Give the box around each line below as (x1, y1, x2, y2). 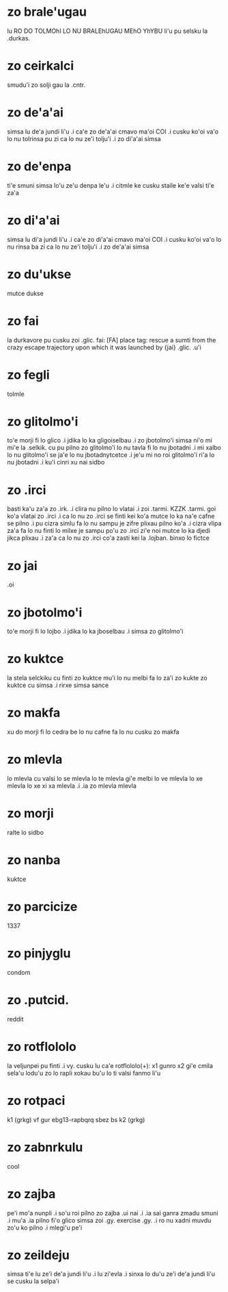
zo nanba (7, 852, 61, 868)
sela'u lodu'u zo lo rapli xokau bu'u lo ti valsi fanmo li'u (7, 1069, 161, 1077)
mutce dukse (7, 289, 44, 297)
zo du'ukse (7, 266, 72, 282)
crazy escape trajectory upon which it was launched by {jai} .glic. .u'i (7, 343, 201, 351)
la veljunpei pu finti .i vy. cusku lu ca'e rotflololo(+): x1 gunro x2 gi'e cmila (7, 1061, 214, 1069)
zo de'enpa (7, 159, 72, 174)
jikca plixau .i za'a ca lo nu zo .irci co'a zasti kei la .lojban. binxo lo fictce (7, 534, 210, 542)
